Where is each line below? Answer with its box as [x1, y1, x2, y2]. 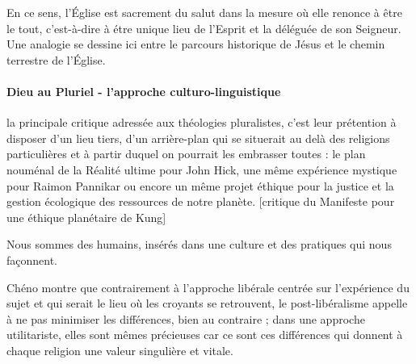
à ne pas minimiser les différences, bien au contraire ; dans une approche [6, 310, 365, 327]
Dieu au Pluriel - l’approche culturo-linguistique [6, 82, 281, 99]
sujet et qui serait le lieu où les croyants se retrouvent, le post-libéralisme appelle [6, 295, 408, 312]
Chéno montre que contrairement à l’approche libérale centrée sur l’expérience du [6, 278, 410, 295]
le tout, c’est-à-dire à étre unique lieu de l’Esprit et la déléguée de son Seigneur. [6, 19, 401, 36]
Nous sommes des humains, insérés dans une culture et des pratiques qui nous [6, 236, 392, 253]
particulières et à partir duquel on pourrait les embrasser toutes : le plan [6, 145, 366, 162]
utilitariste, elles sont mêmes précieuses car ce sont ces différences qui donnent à [6, 326, 403, 343]
